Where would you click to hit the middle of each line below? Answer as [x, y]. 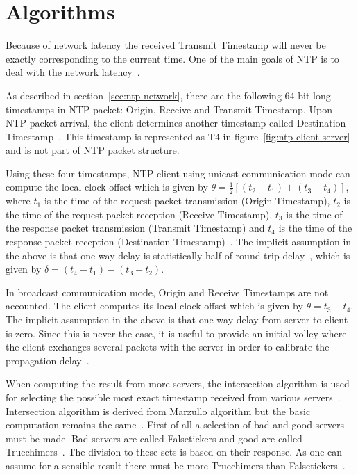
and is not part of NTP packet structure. [93, 150]
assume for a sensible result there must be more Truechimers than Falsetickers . [176, 465]
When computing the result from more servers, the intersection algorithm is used [178, 384]
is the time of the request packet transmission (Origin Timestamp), [187, 201]
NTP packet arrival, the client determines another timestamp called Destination [176, 123]
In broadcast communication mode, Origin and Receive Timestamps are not [167, 292]
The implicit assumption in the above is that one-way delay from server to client [177, 320]
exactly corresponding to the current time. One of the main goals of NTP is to [172, 58]
